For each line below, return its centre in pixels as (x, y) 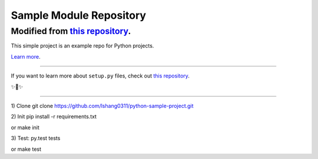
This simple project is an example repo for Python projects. (82, 46)
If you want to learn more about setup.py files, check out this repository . (100, 76)
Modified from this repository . (71, 31)
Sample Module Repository (79, 15)
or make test (26, 149)
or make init (25, 127)
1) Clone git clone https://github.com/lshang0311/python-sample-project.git (102, 106)
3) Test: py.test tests (36, 138)
